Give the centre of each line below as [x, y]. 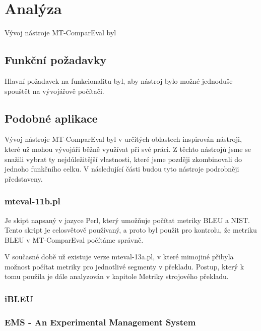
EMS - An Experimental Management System [100, 322]
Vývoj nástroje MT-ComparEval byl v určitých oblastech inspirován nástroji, [123, 139]
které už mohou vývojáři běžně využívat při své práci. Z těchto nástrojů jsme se [128, 149]
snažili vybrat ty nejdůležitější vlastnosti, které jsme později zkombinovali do [123, 159]
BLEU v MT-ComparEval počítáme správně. [74, 239]
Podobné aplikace [51, 118]
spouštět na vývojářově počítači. [54, 91]
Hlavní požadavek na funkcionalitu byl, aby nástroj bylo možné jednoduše [119, 80]
